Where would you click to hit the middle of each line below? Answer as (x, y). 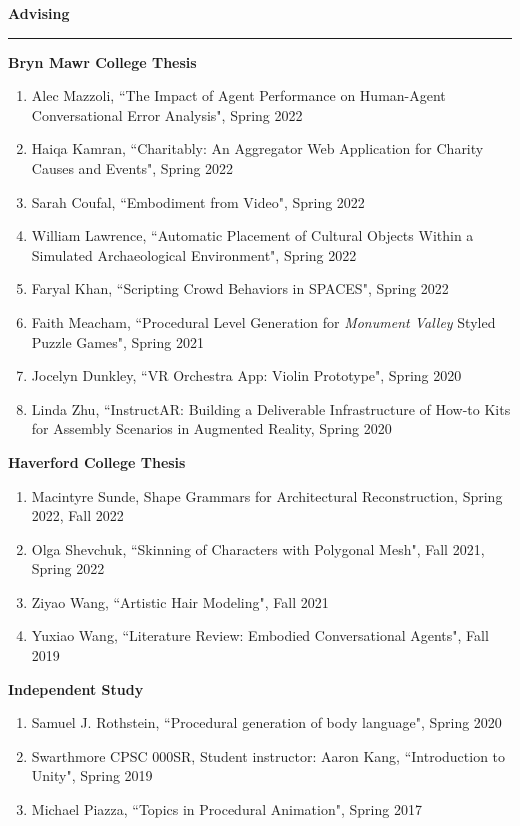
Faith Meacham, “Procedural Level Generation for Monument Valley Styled (263, 321)
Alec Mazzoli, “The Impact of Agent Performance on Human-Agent (238, 95)
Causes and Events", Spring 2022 (132, 167)
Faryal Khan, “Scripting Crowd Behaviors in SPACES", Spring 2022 (240, 288)
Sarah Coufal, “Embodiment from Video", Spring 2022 (198, 201)
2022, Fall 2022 (77, 515)
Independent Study (76, 688)
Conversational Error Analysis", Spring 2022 (167, 114)
